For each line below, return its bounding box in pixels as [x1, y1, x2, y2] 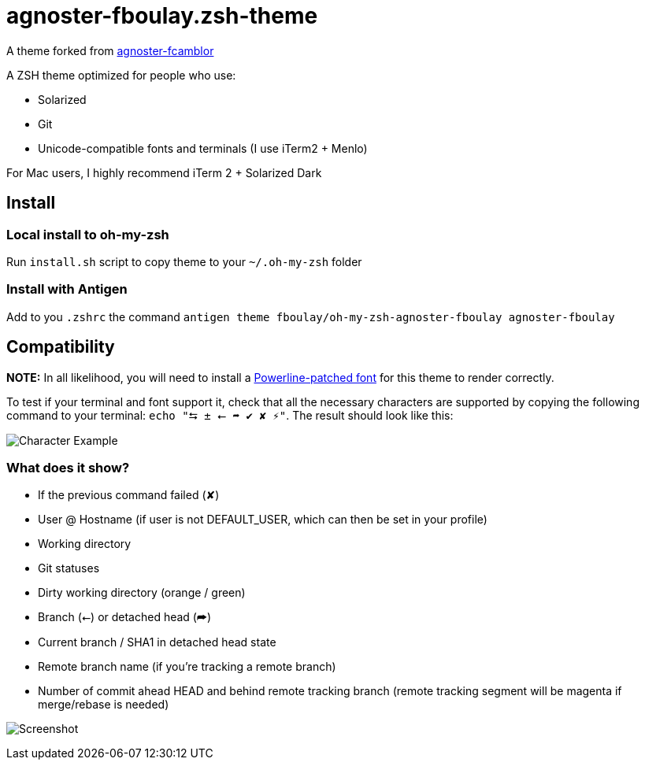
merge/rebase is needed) [38, 698, 169, 712]
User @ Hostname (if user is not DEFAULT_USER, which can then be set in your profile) [38, 513, 487, 527]
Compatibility [6, 337, 115, 357]
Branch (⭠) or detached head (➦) [38, 610, 212, 624]
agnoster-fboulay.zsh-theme [6, 2, 318, 29]
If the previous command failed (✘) [38, 488, 220, 502]
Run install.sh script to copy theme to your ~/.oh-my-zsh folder [6, 254, 362, 268]
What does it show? [6, 459, 130, 476]
